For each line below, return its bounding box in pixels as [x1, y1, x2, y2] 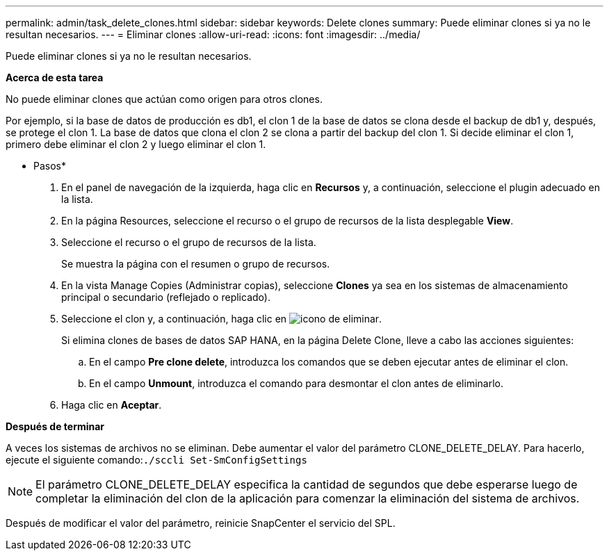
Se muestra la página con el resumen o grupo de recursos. [61, 258, 330, 270]
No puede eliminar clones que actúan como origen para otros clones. [6, 93, 323, 105]
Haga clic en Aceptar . [61, 399, 162, 411]
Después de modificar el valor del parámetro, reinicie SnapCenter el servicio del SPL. [6, 517, 396, 529]
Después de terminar [6, 420, 105, 432]
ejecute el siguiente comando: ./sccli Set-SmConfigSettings [6, 454, 307, 466]
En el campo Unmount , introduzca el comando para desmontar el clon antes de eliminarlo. [89, 377, 503, 389]
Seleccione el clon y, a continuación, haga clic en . [61, 313, 382, 325]
